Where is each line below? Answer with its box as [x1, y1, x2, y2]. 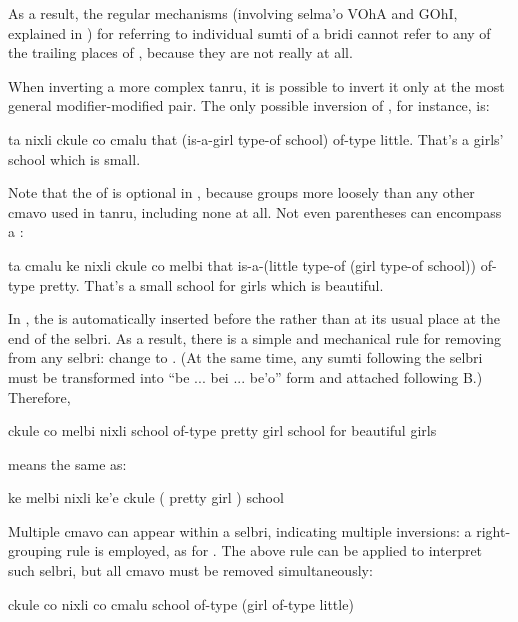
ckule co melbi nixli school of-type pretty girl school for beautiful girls [8, 420, 437, 441]
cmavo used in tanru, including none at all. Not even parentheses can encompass [8, 201, 502, 222]
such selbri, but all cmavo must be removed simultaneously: [8, 560, 373, 581]
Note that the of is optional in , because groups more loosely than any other [8, 182, 475, 203]
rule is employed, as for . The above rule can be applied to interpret [66, 540, 483, 561]
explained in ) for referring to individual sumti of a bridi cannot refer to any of [8, 22, 491, 43]
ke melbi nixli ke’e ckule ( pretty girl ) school [8, 487, 284, 508]
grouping [8, 540, 62, 561]
